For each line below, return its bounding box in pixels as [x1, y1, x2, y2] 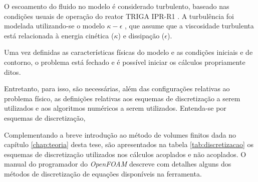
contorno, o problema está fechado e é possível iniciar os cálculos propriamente [4, 56, 245, 67]
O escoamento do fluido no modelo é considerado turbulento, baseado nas [4, 1, 229, 11]
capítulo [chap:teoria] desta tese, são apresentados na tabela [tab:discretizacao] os [4, 139, 254, 150]
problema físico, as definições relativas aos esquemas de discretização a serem [4, 93, 240, 103]
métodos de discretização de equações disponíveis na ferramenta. [4, 168, 202, 179]
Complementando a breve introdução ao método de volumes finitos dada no [4, 129, 236, 140]
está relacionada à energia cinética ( [4, 30, 114, 40]
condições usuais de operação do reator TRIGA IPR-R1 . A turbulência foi [4, 10, 234, 21]
